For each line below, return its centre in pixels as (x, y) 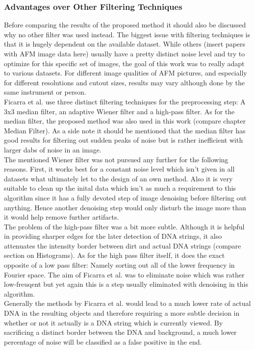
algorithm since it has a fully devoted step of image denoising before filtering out (125, 197)
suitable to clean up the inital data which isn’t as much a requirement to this (120, 188)
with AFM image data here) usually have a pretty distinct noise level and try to (125, 53)
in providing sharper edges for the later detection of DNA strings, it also (113, 236)
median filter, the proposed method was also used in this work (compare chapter (125, 121)
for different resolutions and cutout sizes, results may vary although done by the (125, 82)
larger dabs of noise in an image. (53, 149)
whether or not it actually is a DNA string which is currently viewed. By (114, 322)
